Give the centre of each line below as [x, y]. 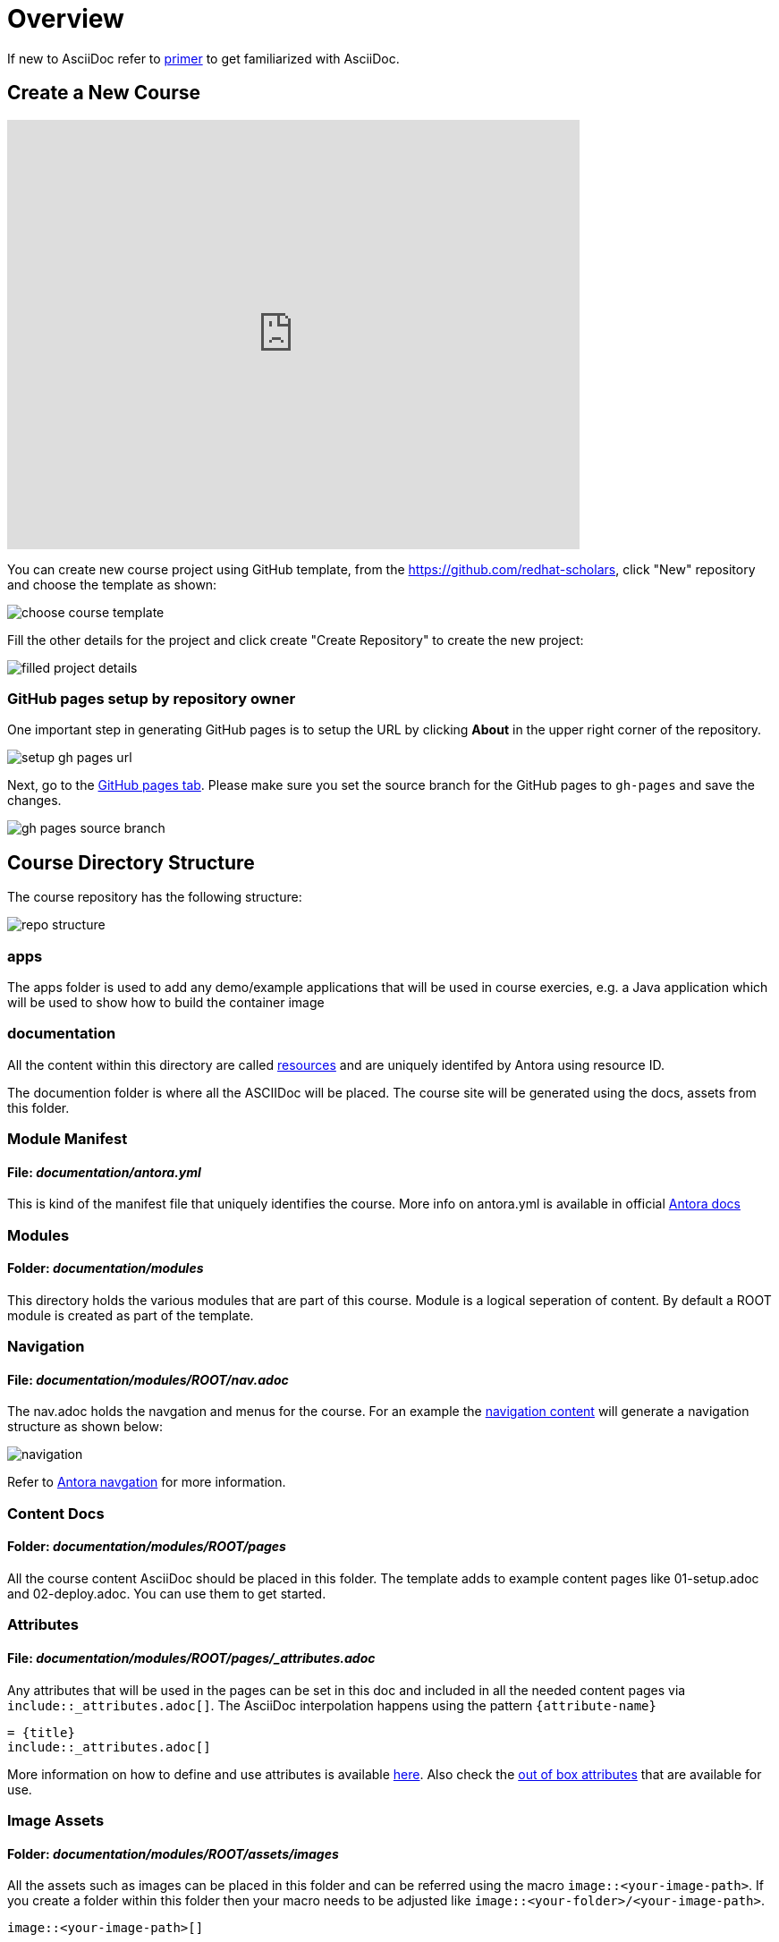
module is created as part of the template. [131, 1315]
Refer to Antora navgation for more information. [147, 1482]
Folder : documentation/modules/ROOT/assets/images [173, 1853]
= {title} [41, 1732]
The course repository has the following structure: [155, 897]
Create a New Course [104, 93]
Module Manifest [68, 1139]
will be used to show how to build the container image [166, 1002]
